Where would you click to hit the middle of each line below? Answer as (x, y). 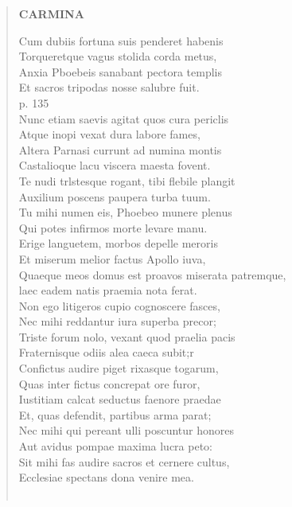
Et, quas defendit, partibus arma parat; (115, 414)
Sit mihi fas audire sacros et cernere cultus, (124, 461)
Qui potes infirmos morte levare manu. (113, 227)
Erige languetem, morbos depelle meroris (118, 243)
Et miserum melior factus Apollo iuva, (112, 258)
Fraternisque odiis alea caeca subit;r (106, 352)
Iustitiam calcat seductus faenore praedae (120, 399)
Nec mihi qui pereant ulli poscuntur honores (126, 430)
